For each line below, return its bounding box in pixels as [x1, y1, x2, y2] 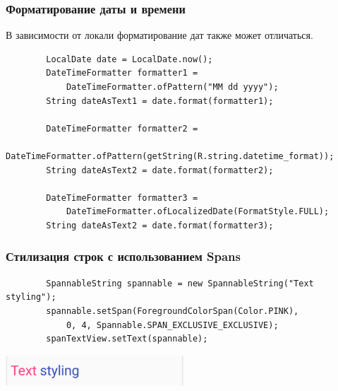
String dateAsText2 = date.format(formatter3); [46, 220, 274, 230]
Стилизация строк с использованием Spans [6, 247, 241, 265]
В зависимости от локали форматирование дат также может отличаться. [6, 28, 313, 42]
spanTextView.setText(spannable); [46, 334, 208, 344]
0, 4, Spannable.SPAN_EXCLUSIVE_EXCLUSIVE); [66, 320, 279, 330]
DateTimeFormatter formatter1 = [46, 68, 198, 78]
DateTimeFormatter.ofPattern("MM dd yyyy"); [66, 82, 279, 92]
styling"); [6, 292, 56, 303]
